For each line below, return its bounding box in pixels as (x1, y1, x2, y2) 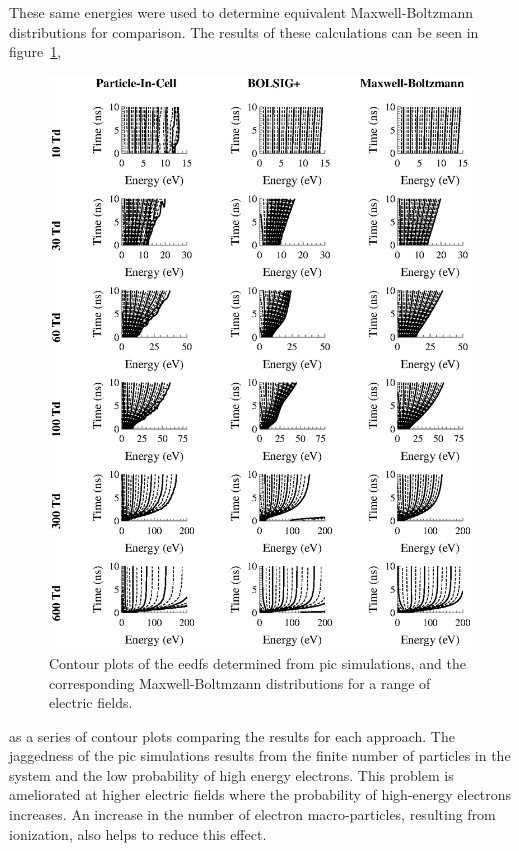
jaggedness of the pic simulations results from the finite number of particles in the (9, 745, 511, 766)
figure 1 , (9, 41, 62, 62)
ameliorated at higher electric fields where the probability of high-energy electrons (9, 784, 512, 805)
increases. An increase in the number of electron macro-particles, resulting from (9, 804, 496, 825)
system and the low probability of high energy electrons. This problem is (9, 764, 454, 785)
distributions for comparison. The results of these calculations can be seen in (9, 21, 479, 42)
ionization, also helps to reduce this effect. (9, 823, 267, 844)
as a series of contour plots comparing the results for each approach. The (9, 725, 455, 746)
